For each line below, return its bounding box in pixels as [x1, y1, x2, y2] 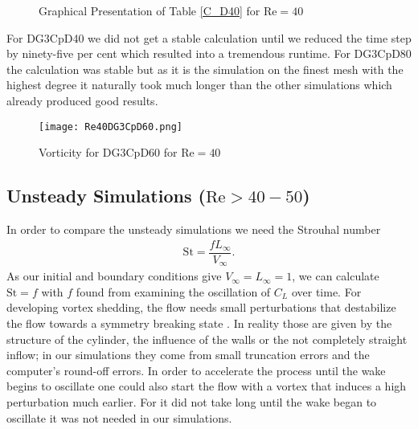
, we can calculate [292, 268, 379, 284]
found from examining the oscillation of [76, 283, 271, 300]
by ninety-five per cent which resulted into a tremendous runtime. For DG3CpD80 [6, 45, 412, 62]
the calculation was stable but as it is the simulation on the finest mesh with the [6, 60, 404, 77]
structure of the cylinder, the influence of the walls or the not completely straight [6, 330, 408, 347]
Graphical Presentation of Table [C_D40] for [39, 2, 260, 18]
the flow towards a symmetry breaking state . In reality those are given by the [6, 314, 392, 331]
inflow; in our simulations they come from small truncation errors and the [6, 346, 370, 363]
